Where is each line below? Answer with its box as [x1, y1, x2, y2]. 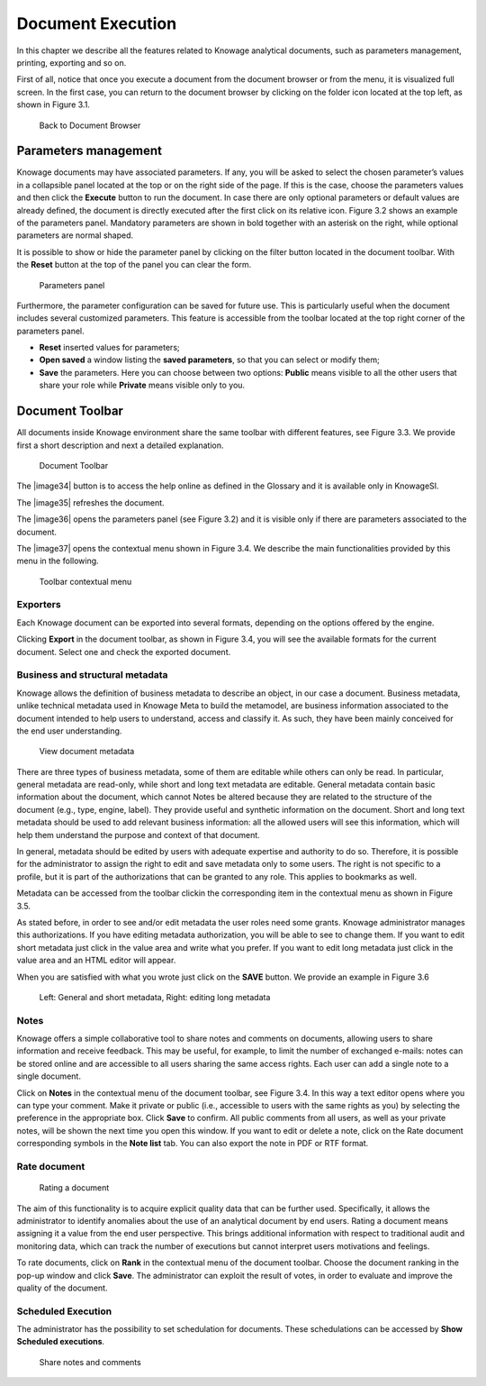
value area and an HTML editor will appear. [16, 955, 176, 966]
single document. [16, 1071, 81, 1081]
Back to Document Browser [39, 120, 141, 131]
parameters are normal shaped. [16, 230, 134, 241]
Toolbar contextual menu [39, 576, 132, 587]
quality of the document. [16, 1282, 108, 1293]
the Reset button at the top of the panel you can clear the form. [16, 260, 252, 270]
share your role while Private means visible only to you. [39, 379, 246, 391]
